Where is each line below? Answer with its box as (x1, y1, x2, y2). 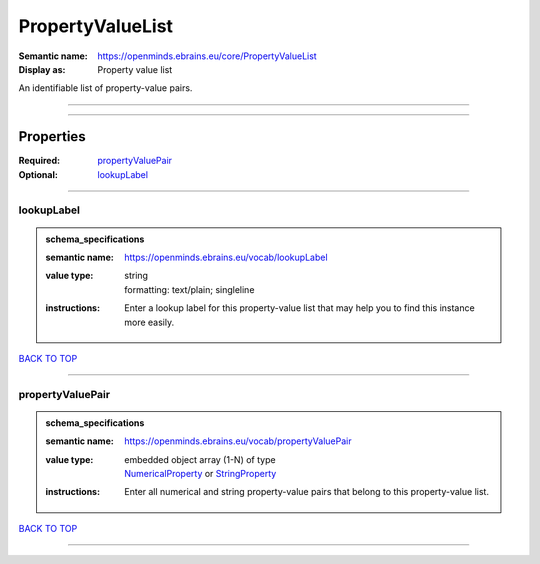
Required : (18, 155, 60, 167)
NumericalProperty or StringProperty (124, 468, 277, 480)
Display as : (18, 63, 66, 75)
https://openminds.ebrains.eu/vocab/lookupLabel (124, 251, 329, 263)
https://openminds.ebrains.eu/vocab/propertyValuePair (124, 435, 352, 447)
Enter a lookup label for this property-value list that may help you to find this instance (124, 302, 475, 314)
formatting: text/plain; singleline (124, 283, 255, 295)
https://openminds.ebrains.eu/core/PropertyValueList (97, 50, 317, 62)
